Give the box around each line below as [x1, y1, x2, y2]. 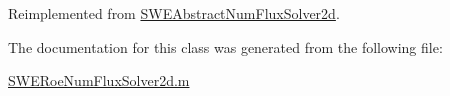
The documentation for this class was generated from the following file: [8, 36, 443, 57]
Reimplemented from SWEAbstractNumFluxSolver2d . [8, 3, 340, 23]
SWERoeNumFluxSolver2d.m [8, 70, 190, 91]
